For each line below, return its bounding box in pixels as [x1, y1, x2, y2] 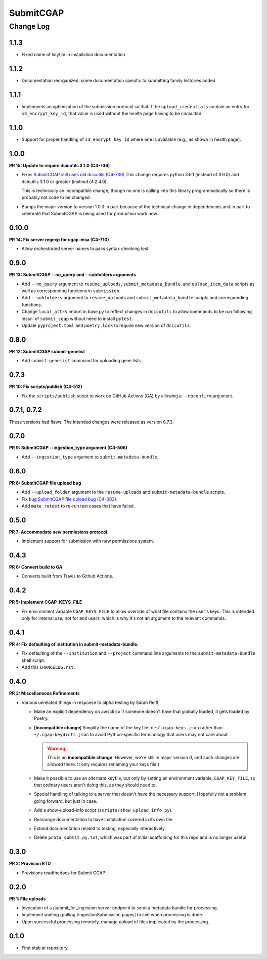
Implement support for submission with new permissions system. [21, 538, 154, 544]
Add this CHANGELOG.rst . [21, 664, 75, 670]
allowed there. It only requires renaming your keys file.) [47, 762, 160, 767]
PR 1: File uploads [9, 895, 46, 901]
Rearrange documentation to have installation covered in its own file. [34, 816, 174, 822]
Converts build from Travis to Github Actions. [21, 573, 114, 579]
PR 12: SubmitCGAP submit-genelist [9, 348, 85, 354]
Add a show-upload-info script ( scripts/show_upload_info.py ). [34, 807, 173, 813]
